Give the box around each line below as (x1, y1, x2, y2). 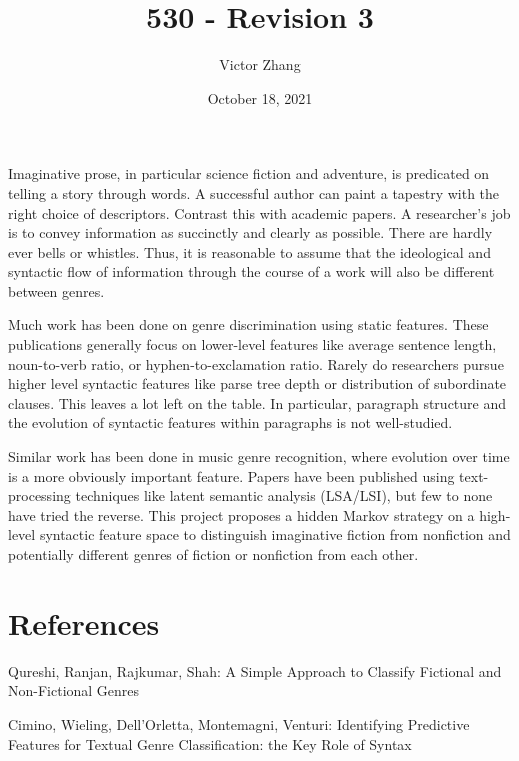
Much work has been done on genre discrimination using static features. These (8, 314, 489, 335)
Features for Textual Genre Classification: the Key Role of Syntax (8, 733, 412, 754)
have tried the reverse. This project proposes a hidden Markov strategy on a (8, 504, 475, 525)
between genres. (8, 280, 105, 301)
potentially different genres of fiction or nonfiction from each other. (8, 544, 419, 564)
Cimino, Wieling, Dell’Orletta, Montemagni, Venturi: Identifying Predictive (8, 713, 470, 734)
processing (8, 485, 71, 506)
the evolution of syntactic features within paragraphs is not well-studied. (8, 412, 453, 433)
